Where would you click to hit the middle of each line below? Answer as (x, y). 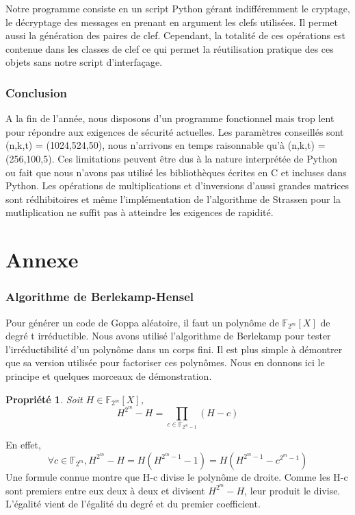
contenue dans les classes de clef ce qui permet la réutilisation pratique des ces (170, 48)
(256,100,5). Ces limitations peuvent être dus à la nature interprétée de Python (172, 158)
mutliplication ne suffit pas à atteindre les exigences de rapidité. (140, 212)
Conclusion (36, 92)
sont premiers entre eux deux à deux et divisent (105, 490)
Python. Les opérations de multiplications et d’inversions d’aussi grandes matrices (177, 185)
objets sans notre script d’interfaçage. (84, 62)
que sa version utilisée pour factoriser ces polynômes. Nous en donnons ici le (165, 362)
